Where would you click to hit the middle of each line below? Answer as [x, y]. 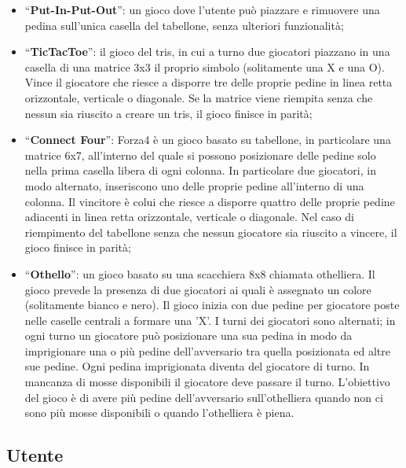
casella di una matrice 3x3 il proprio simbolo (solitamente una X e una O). [205, 66]
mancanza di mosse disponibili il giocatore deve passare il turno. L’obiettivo [207, 382]
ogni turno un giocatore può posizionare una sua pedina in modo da [188, 335]
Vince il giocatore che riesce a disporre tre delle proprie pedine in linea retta [208, 82]
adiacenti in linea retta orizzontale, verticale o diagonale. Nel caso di [189, 217]
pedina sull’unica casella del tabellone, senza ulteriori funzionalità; [184, 25]
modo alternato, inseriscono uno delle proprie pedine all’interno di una [194, 185]
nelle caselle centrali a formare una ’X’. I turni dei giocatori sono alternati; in [210, 320]
